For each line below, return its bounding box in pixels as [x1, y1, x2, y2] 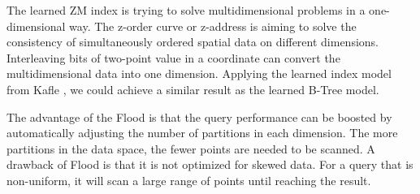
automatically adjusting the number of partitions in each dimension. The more [6, 124, 398, 141]
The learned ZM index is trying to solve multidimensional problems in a [6, 2, 366, 18]
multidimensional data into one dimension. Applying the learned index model [6, 65, 392, 82]
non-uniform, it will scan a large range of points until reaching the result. [6, 171, 371, 188]
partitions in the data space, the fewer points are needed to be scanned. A [6, 140, 375, 157]
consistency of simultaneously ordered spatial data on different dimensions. [6, 33, 379, 50]
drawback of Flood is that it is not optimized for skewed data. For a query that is [6, 156, 414, 173]
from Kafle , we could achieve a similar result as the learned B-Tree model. [6, 80, 379, 97]
